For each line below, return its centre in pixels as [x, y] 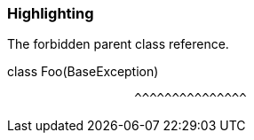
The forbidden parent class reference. [118, 44]
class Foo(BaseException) [83, 72]
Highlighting [51, 13]
